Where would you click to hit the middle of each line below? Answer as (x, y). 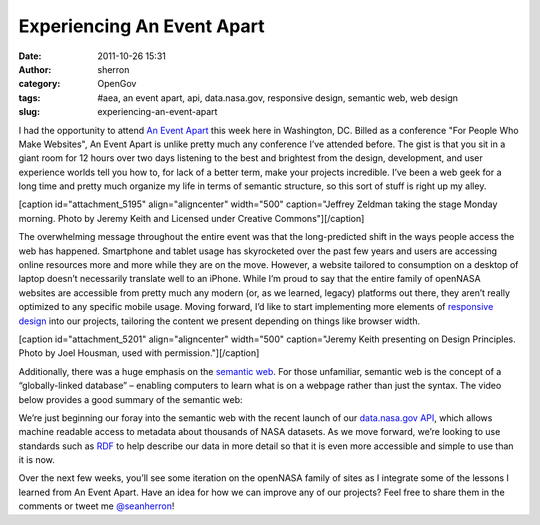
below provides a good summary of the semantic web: (131, 399)
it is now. (36, 460)
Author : (35, 69)
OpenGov (117, 84)
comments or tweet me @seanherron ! (96, 506)
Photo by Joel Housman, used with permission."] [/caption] (139, 353)
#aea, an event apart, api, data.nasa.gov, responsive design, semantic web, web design (278, 97)
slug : (29, 112)
